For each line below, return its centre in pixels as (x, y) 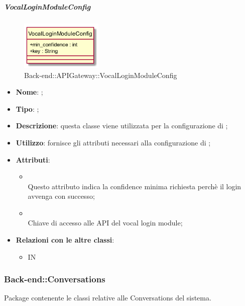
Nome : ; (29, 92)
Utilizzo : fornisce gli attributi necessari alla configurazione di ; (113, 142)
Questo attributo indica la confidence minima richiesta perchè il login (135, 186)
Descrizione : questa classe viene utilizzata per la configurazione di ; (122, 126)
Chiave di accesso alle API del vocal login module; (105, 223)
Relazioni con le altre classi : (65, 240)
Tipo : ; (27, 108)
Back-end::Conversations (55, 279)
